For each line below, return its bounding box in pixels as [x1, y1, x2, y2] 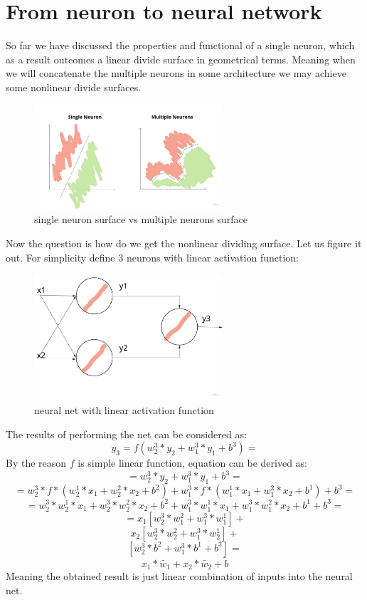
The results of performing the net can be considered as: [6, 426, 247, 441]
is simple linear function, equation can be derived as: [78, 455, 307, 470]
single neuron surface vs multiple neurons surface [34, 212, 248, 227]
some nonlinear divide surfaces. [6, 79, 142, 94]
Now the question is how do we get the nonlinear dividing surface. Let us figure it [6, 235, 362, 250]
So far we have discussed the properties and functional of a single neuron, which [6, 38, 355, 53]
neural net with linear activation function [34, 402, 214, 417]
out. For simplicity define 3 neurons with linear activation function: [6, 249, 299, 264]
